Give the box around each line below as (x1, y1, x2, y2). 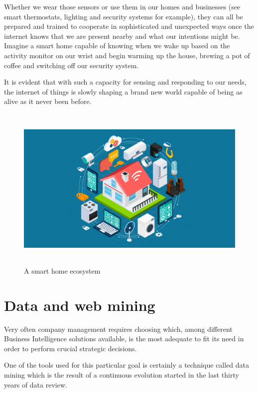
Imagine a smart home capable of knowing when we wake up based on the (4, 40, 230, 51)
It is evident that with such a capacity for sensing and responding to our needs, (4, 77, 247, 87)
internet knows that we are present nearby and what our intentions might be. (4, 30, 240, 41)
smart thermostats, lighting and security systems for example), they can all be (4, 11, 243, 21)
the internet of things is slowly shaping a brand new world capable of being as (4, 86, 243, 97)
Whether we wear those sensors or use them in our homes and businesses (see (4, 1, 241, 11)
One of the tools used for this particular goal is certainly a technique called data (4, 360, 250, 370)
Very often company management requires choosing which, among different (4, 323, 233, 334)
